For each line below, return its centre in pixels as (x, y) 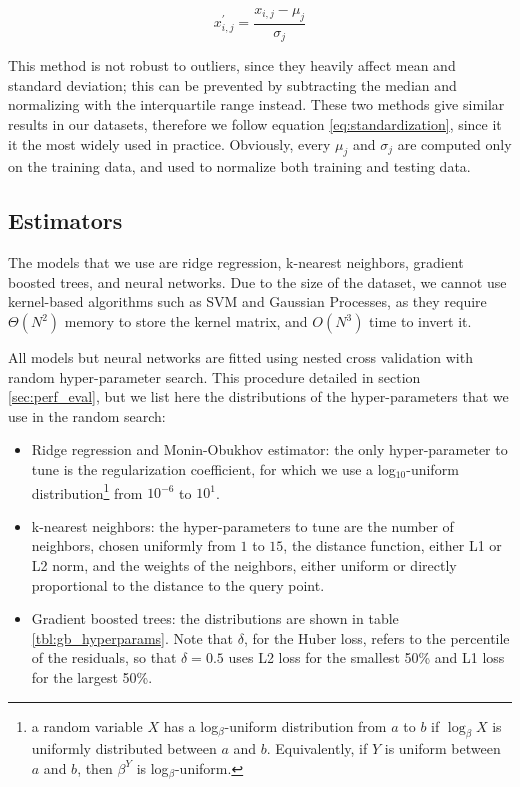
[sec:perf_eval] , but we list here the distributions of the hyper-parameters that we (258, 396)
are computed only (454, 143)
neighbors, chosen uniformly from (133, 545)
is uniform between (442, 748)
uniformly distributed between (124, 748)
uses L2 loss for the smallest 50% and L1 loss (366, 657)
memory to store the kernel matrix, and (186, 321)
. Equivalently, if (317, 748)
